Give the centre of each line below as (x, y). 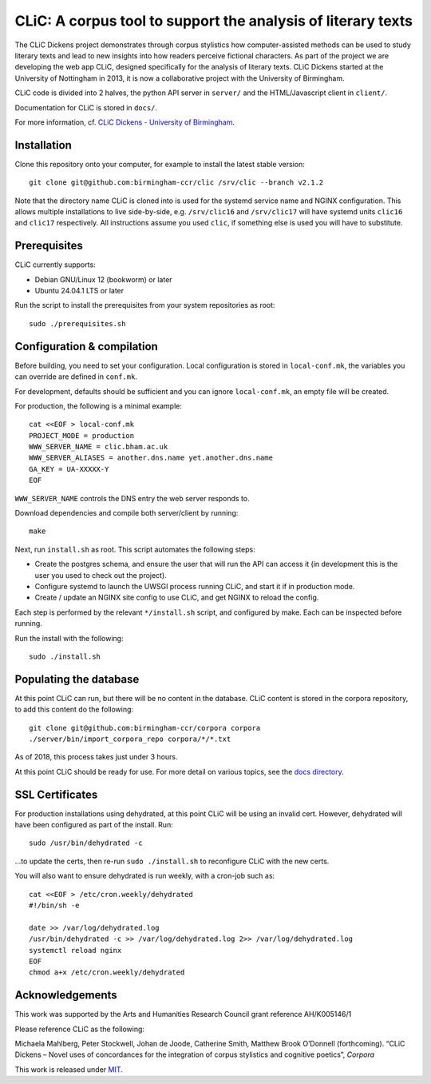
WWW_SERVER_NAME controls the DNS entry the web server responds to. (132, 498)
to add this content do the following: (74, 709)
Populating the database (77, 679)
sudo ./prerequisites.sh (77, 323)
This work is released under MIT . (69, 1069)
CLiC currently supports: (55, 265)
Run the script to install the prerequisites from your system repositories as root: (145, 305)
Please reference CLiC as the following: (80, 1029)
